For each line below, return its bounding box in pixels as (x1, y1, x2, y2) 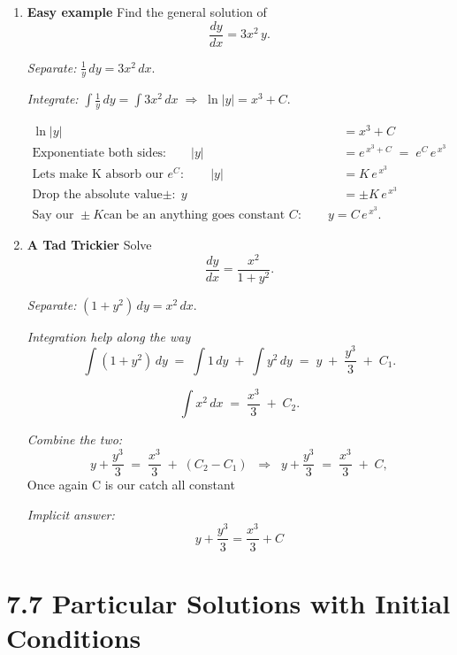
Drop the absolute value (32, 189, 163, 202)
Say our (32, 209, 74, 222)
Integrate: (27, 89, 79, 108)
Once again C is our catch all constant (27, 475, 235, 494)
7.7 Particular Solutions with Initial (6, 584, 451, 620)
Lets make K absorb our (32, 167, 164, 181)
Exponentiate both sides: (32, 147, 167, 160)
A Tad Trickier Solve (27, 235, 152, 254)
